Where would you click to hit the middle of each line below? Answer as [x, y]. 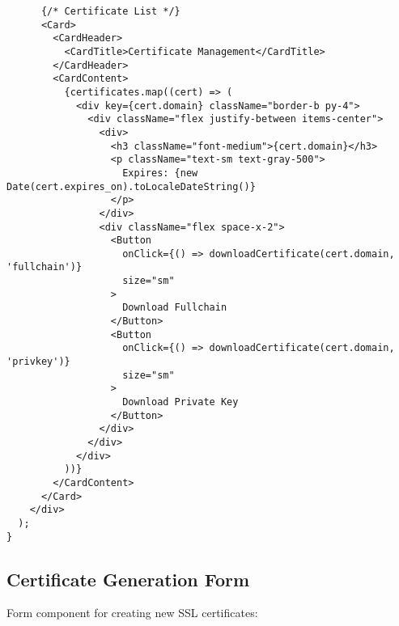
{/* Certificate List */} [110, 11]
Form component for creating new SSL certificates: [132, 613]
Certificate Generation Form [128, 579]
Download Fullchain [175, 308]
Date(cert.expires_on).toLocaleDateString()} [131, 186]
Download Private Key [180, 402]
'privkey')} [38, 362]
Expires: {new [160, 173]
